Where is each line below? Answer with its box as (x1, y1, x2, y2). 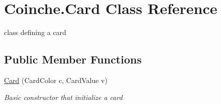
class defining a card (4, 27, 66, 37)
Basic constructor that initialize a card (4, 91, 123, 102)
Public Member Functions (4, 51, 142, 67)
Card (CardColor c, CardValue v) (4, 74, 107, 85)
